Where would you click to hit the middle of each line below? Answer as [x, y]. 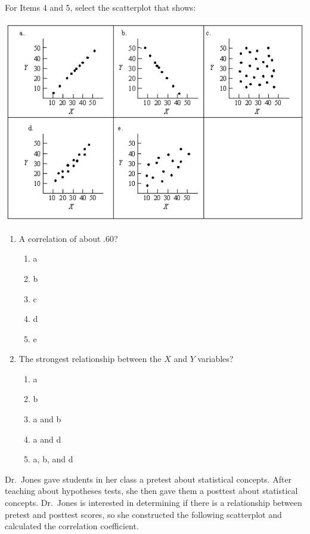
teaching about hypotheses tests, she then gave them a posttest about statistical [151, 491]
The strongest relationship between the [90, 359]
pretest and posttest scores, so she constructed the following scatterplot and [143, 514]
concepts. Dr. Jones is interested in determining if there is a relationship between [154, 503]
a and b [47, 419]
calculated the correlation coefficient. [72, 526]
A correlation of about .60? [68, 238]
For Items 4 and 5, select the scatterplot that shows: [100, 7]
